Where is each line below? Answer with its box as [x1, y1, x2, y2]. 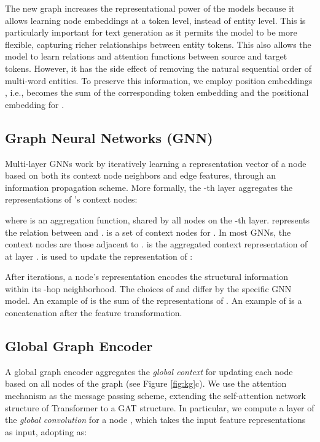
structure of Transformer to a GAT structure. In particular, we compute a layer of [5, 401, 314, 414]
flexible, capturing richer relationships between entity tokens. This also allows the [5, 37, 311, 50]
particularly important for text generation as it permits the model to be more [5, 26, 297, 39]
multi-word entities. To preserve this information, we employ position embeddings [5, 74, 313, 87]
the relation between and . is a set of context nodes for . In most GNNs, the [5, 225, 291, 238]
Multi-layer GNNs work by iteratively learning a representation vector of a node [5, 157, 306, 169]
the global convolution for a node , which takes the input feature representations [5, 413, 306, 426]
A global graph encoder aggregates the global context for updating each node [5, 365, 293, 378]
